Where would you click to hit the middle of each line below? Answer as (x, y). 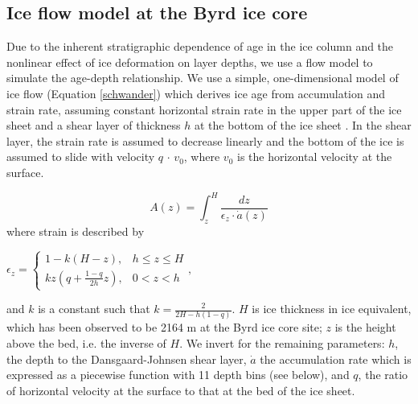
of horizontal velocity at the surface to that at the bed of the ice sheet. (181, 390)
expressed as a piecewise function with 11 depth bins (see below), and (178, 375)
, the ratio (383, 375)
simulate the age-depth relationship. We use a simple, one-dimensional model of (203, 78)
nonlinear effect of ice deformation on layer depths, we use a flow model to (190, 62)
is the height (365, 327)
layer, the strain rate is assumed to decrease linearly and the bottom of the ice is (205, 140)
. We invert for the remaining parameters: (282, 342)
